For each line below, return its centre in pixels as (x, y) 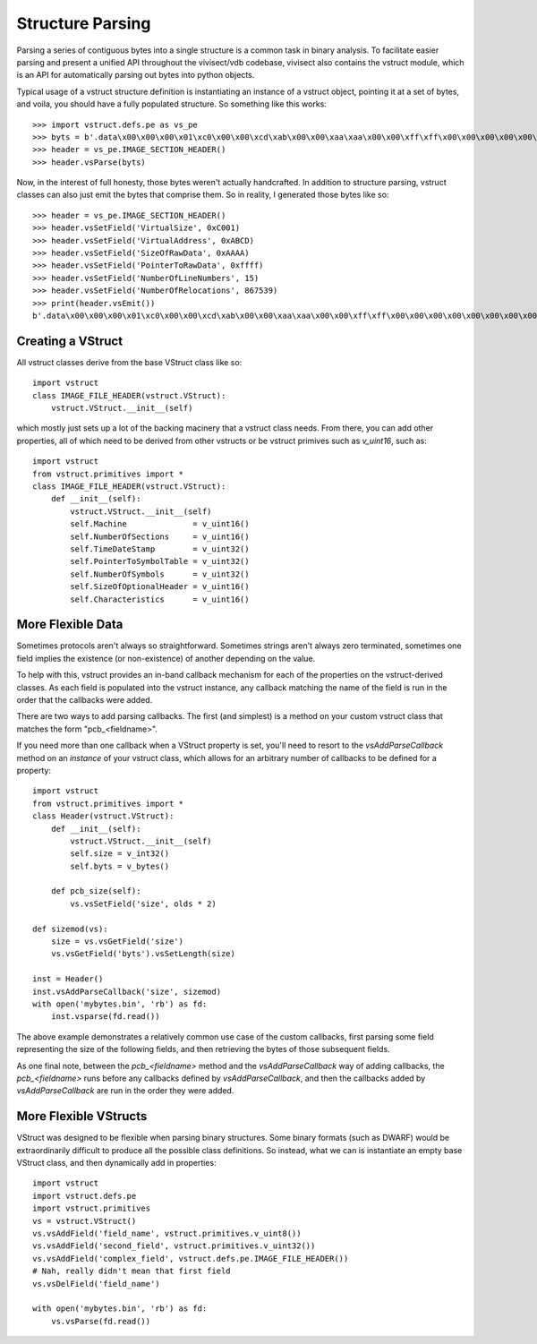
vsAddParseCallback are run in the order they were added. (125, 1091)
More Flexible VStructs (82, 1116)
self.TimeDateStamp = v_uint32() (160, 549)
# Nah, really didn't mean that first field (132, 1271)
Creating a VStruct (70, 341)
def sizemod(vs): (70, 929)
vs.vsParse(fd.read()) (101, 1321)
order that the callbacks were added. (85, 699)
